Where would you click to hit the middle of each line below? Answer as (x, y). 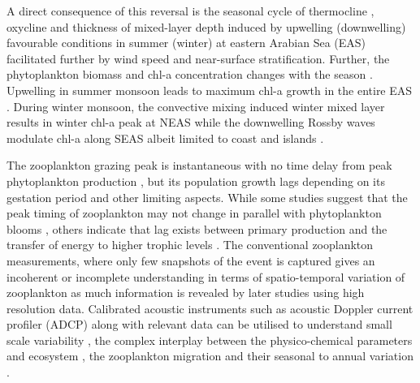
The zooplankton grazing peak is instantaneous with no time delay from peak (199, 165)
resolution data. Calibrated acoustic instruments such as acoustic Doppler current (210, 308)
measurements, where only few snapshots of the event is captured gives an (191, 260)
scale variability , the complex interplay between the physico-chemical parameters (210, 340)
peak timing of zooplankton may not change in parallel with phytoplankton (194, 213)
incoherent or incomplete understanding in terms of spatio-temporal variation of (206, 276)
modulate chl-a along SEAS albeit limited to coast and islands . (165, 138)
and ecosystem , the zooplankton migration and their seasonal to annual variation (210, 356)
